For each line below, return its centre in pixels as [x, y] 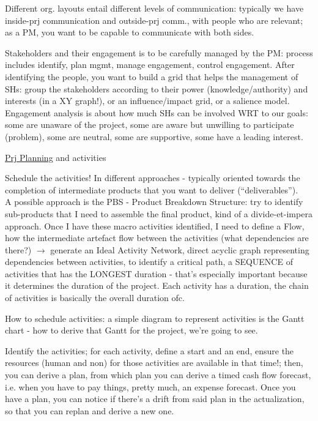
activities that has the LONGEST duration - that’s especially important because [156, 273]
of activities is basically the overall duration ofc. [95, 298]
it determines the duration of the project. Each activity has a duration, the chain [157, 285]
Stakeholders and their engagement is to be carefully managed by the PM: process [159, 52]
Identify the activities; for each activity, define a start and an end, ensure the [150, 350]
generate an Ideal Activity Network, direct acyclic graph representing [180, 249]
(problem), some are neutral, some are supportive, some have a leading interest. [154, 136]
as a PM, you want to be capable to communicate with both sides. [130, 32]
